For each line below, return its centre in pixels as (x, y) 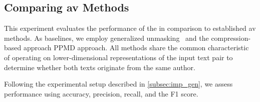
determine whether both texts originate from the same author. (100, 67)
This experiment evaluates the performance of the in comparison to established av (130, 28)
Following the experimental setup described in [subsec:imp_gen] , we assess (118, 84)
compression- (231, 38)
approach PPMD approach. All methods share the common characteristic (136, 48)
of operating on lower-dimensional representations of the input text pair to (118, 57)
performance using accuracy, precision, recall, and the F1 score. (101, 93)
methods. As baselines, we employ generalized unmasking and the (106, 38)
